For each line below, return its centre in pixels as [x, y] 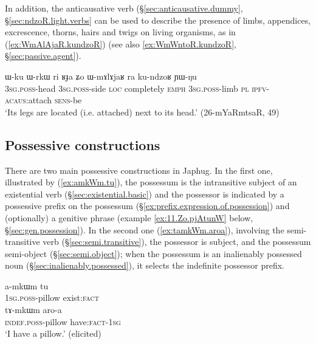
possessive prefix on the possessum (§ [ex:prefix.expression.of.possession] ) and [147, 206]
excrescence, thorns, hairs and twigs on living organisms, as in [120, 32]
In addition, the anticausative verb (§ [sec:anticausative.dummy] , [124, 8]
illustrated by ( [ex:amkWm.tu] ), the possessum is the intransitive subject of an [151, 182]
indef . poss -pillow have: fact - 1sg [63, 321]
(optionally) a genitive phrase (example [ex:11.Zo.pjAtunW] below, [129, 217]
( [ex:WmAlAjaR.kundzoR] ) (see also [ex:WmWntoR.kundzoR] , [121, 43]
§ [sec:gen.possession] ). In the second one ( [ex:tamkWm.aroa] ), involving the [145, 229]
